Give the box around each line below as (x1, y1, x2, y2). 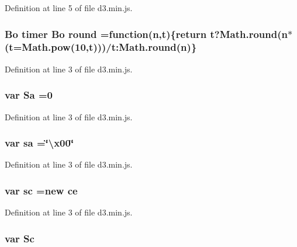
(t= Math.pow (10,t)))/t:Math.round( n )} (5, 40, 197, 54)
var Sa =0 (5, 88, 53, 102)
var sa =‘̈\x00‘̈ (5, 135, 74, 150)
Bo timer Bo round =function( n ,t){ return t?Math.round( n (5, 26, 288, 41)
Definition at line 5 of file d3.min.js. (5, 2, 133, 13)
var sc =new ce (5, 183, 78, 197)
